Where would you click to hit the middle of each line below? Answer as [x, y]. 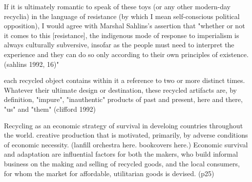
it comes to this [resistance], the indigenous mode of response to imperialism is [122, 35]
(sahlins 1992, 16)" [31, 64]
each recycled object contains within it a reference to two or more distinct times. [125, 80]
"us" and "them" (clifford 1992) [50, 109]
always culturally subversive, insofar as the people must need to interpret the [119, 45]
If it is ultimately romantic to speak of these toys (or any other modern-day [117, 6]
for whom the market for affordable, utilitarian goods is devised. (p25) [109, 173]
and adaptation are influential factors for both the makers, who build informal [121, 154]
